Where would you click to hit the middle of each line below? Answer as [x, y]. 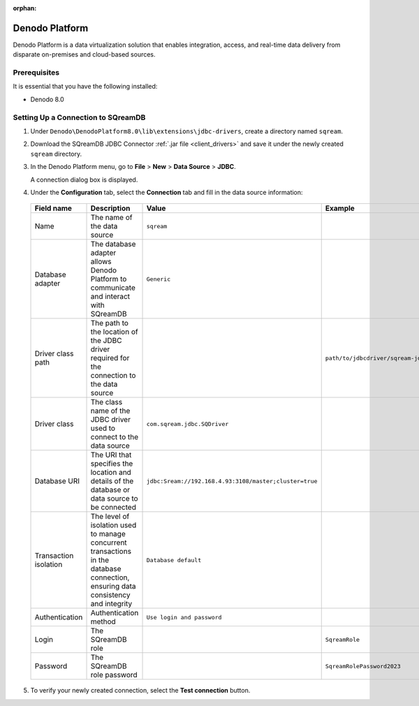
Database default [174, 560]
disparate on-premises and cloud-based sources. [84, 54]
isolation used [113, 525]
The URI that [111, 455]
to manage [108, 534]
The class [106, 402]
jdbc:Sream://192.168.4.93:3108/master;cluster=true [232, 481]
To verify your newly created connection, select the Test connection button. [140, 691]
